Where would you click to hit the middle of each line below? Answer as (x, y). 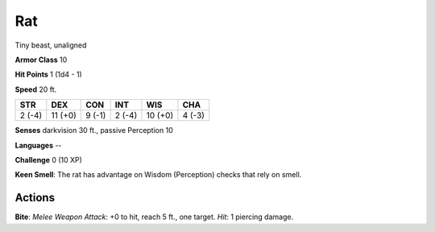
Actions (35, 198)
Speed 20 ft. (36, 89)
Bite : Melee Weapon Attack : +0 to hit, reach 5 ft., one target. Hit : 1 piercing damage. (154, 217)
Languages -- (38, 145)
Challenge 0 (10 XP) (48, 159)
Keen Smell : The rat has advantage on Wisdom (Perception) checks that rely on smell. (158, 175)
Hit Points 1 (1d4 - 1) (48, 75)
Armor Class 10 (41, 60)
